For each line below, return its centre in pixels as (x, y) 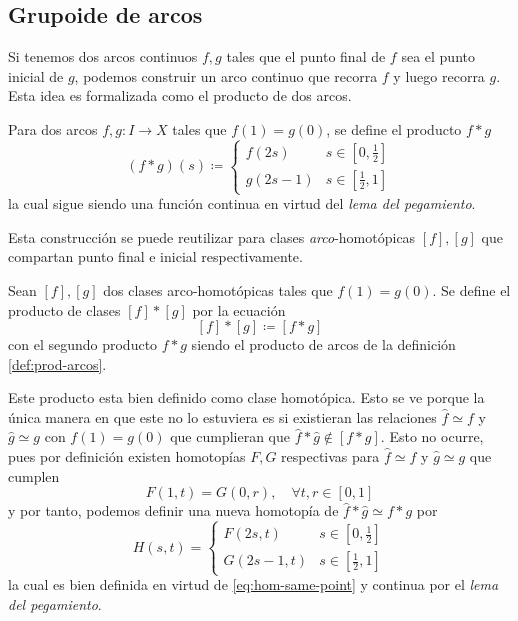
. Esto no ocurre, (432, 436)
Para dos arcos (53, 128)
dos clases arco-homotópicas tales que (218, 289)
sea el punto (438, 56)
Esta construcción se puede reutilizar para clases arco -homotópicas (212, 236)
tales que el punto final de (306, 56)
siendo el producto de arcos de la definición (323, 344)
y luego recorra (439, 75)
